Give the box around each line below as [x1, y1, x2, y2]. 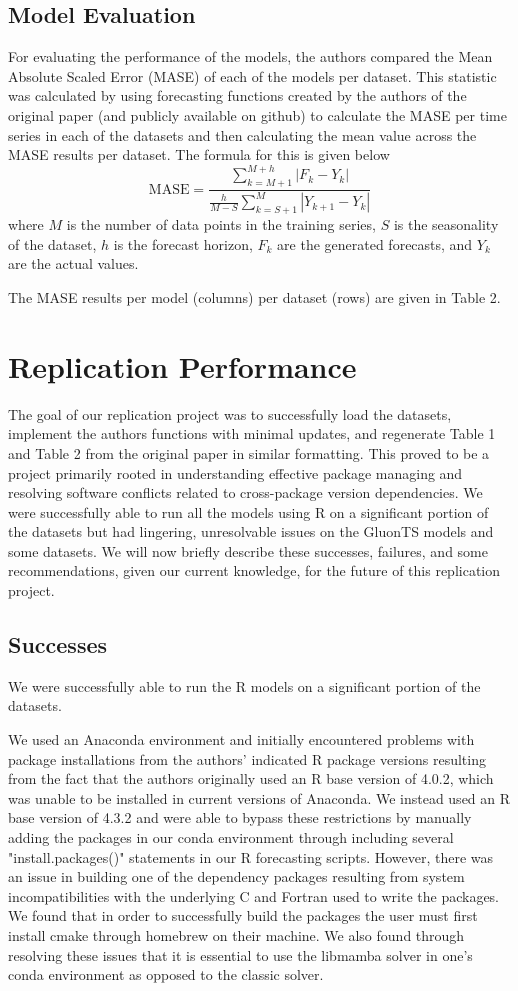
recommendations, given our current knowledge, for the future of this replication [8, 560, 501, 581]
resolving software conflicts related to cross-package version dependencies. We [8, 482, 483, 503]
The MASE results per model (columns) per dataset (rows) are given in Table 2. [8, 287, 501, 308]
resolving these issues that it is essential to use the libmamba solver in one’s [8, 944, 473, 965]
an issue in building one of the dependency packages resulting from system [8, 866, 465, 887]
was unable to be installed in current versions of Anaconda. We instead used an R [8, 787, 511, 808]
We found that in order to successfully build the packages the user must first [8, 905, 478, 926]
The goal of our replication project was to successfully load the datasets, [8, 403, 452, 424]
